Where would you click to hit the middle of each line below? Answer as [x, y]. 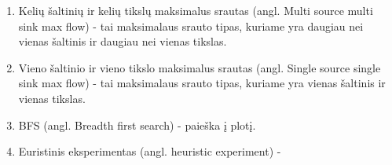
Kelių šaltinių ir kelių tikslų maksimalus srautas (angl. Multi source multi [196, 10]
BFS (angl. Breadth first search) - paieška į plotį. [137, 125]
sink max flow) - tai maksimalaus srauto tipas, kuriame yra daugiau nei [191, 26]
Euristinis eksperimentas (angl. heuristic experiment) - [150, 151]
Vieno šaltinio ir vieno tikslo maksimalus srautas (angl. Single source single [200, 67]
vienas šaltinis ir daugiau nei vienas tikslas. [123, 41]
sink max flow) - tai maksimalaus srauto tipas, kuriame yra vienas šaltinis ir [202, 83]
